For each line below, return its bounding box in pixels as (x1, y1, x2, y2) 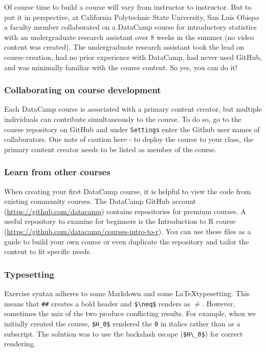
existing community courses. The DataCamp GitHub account (4, 196, 196, 206)
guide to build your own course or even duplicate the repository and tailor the (4, 236, 249, 246)
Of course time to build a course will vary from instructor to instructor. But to (4, 2, 252, 12)
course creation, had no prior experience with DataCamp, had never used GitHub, (4, 51, 262, 62)
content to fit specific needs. (4, 246, 92, 257)
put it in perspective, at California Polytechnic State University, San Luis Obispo (4, 11, 259, 22)
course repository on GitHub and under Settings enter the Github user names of (4, 123, 260, 134)
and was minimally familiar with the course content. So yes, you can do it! (4, 61, 237, 72)
